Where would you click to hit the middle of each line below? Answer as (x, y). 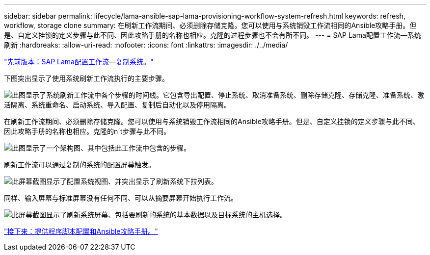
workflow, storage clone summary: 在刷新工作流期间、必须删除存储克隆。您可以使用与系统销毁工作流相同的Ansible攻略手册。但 (210, 25)
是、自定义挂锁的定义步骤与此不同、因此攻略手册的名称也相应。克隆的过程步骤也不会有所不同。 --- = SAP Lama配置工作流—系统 (213, 35)
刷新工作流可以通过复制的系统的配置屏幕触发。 (80, 165)
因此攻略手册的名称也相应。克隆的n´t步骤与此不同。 (87, 131)
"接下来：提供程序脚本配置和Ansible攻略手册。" (81, 231)
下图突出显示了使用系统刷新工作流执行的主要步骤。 (86, 78)
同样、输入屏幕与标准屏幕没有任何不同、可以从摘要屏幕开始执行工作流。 (121, 198)
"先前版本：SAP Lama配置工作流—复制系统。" (79, 62)
